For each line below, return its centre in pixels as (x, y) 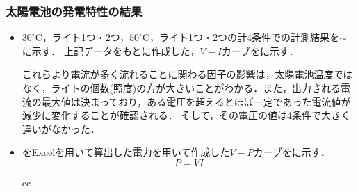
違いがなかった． (61, 128)
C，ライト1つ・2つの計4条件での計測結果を (241, 37)
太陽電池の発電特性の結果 (74, 11)
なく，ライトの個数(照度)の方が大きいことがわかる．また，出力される (181, 88)
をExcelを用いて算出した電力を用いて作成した (126, 152)
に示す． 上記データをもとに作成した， (111, 50)
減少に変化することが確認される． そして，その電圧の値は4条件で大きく (186, 115)
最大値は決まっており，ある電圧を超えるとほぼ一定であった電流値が (196, 101)
